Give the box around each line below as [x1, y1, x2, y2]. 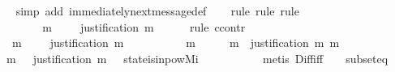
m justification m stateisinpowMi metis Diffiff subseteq [6, 49, 389, 66]
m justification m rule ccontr [42, 18, 246, 35]
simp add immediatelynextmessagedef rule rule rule [15, 2, 299, 19]
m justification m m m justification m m [11, 34, 340, 51]
